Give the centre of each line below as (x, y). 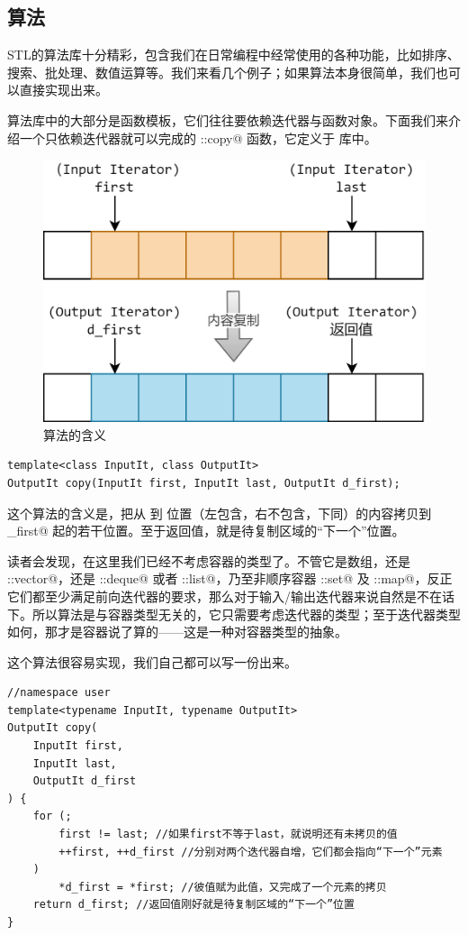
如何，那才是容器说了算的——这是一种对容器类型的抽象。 (177, 632)
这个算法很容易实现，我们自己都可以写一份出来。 (152, 661)
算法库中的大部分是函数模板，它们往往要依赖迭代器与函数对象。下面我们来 (228, 119)
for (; (52, 816)
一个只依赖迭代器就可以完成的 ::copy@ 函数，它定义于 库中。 (198, 137)
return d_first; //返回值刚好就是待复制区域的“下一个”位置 (193, 905)
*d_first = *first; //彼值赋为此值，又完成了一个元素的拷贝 (223, 887)
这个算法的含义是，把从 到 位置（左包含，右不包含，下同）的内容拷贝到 (220, 513)
